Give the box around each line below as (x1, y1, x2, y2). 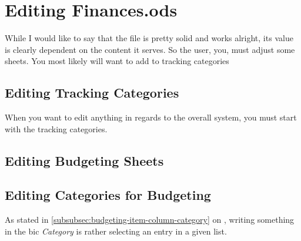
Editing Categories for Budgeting (5, 186, 211, 204)
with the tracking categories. (5, 122, 108, 135)
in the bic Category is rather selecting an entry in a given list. (5, 225, 227, 237)
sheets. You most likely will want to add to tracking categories (5, 55, 229, 67)
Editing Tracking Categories (5, 83, 179, 102)
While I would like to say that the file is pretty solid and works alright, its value (5, 32, 293, 44)
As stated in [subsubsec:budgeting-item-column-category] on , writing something (5, 213, 295, 226)
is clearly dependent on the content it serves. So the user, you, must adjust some (5, 43, 295, 55)
